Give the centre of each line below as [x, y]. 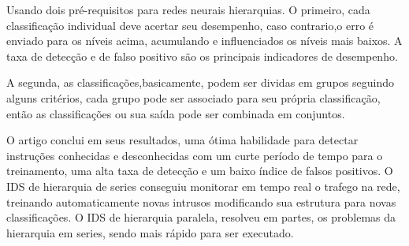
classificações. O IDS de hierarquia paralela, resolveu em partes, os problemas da [201, 217]
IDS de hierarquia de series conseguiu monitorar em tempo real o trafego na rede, [203, 186]
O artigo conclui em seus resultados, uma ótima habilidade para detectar [182, 140]
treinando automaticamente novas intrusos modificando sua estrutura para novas [201, 201]
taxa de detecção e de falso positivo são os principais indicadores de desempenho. [202, 56]
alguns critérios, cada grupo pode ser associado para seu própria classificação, [193, 97]
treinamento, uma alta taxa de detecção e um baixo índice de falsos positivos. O [200, 171]
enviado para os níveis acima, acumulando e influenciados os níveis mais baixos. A [204, 41]
